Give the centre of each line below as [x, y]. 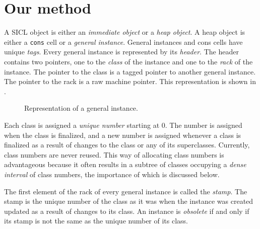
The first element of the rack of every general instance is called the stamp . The [126, 191]
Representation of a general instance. [81, 108]
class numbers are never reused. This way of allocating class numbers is [114, 154]
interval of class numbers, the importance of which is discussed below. [112, 174]
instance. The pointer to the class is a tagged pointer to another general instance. [130, 71]
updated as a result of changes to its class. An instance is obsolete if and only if [127, 211]
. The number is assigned [204, 125]
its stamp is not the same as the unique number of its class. [96, 221]
